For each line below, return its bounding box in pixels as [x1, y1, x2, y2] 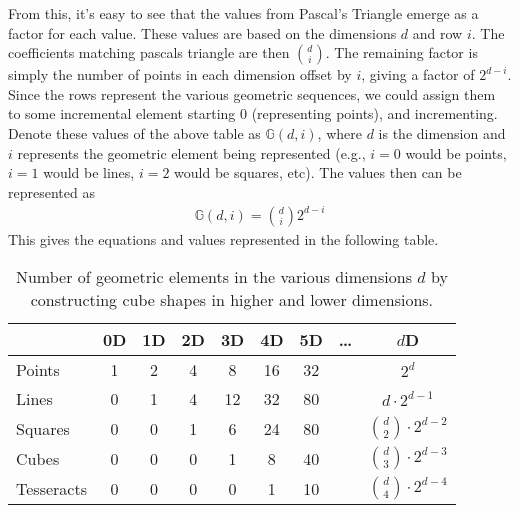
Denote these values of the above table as [8, 122, 261, 143]
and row [412, 22, 463, 43]
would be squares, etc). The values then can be [174, 162, 462, 183]
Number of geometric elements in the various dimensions [15, 265, 412, 289]
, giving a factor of [361, 64, 475, 85]
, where [317, 122, 362, 143]
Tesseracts [16, 476, 87, 500]
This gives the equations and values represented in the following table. [8, 228, 439, 249]
